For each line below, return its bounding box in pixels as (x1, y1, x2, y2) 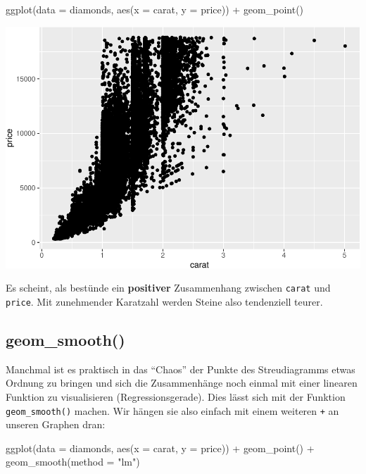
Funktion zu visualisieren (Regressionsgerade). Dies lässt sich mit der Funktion (6, 389, 346, 404)
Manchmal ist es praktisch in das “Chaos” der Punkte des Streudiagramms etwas (6, 361, 355, 376)
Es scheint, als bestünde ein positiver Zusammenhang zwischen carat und (6, 280, 331, 295)
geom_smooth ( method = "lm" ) (6, 454, 140, 469)
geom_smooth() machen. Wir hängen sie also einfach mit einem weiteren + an (6, 403, 339, 418)
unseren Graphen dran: (6, 417, 106, 432)
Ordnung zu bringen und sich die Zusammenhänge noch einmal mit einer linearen (6, 375, 358, 390)
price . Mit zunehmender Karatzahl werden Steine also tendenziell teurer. (6, 294, 323, 308)
